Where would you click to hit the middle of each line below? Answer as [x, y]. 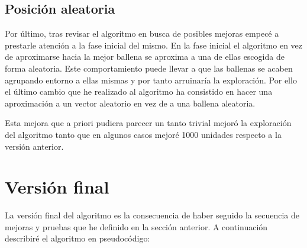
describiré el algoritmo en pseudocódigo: [77, 238]
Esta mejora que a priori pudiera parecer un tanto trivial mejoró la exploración [148, 123]
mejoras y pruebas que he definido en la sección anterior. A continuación [136, 226]
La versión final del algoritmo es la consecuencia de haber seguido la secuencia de [152, 215]
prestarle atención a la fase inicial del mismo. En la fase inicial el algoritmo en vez [154, 45]
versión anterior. [34, 146]
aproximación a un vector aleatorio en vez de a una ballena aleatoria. [130, 103]
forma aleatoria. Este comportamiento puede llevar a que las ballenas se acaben [149, 68]
